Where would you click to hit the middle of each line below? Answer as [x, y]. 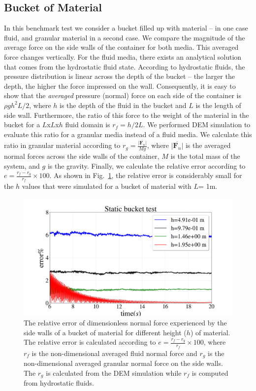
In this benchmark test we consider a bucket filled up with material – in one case [126, 28]
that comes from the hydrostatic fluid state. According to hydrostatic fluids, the [125, 66]
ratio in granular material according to [62, 145]
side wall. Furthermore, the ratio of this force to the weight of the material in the [127, 115]
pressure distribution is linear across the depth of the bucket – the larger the [119, 76]
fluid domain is [88, 124]
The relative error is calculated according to [90, 342]
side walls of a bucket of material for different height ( [105, 332]
